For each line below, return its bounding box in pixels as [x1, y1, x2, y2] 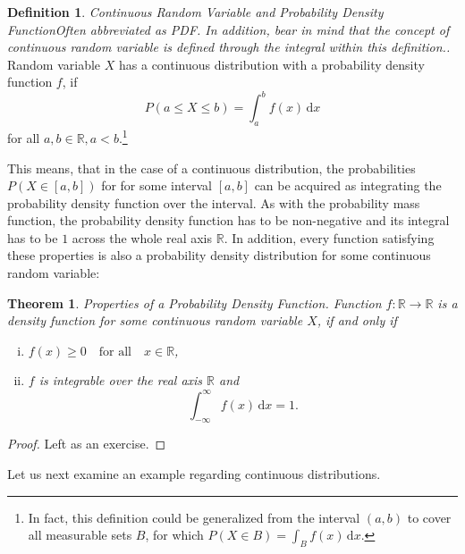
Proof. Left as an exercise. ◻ [7, 434, 166, 453]
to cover [407, 508, 452, 526]
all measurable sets [28, 525, 132, 544]
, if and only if [317, 311, 397, 330]
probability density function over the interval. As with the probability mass [7, 193, 420, 212]
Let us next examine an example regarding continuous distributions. [7, 464, 381, 483]
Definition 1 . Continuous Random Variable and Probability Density [7, 3, 384, 21]
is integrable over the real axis [38, 371, 203, 390]
